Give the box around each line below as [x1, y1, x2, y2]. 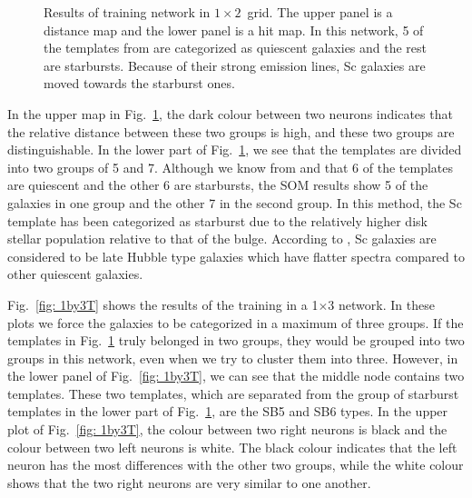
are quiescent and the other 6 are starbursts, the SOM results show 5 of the [7, 175, 428, 194]
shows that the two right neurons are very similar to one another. [7, 473, 371, 492]
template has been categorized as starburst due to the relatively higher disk [7, 211, 428, 230]
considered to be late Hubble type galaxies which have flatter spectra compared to [7, 246, 465, 265]
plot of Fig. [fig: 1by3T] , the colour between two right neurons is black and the [7, 420, 447, 439]
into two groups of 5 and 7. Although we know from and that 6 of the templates [7, 157, 454, 176]
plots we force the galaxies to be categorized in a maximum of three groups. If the [7, 313, 464, 332]
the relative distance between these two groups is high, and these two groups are [7, 122, 455, 141]
